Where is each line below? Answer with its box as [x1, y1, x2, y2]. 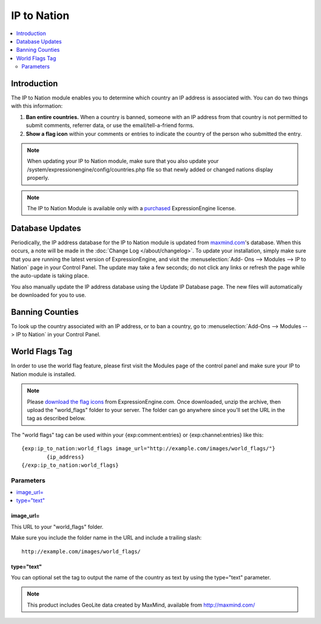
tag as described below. [27, 414, 86, 422]
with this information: [11, 102, 63, 110]
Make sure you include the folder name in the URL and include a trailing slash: [11, 534, 202, 541]
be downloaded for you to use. [11, 292, 86, 299]
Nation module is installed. [11, 370, 76, 377]
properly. [27, 174, 49, 182]
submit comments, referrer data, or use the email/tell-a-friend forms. [26, 122, 194, 129]
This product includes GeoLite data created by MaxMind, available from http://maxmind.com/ [27, 601, 255, 609]
